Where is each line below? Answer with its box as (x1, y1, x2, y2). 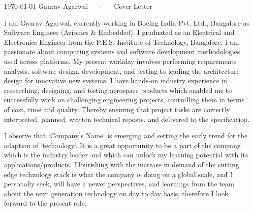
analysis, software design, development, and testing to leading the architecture (4, 65, 240, 76)
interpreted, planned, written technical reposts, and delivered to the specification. (4, 114, 250, 124)
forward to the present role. (4, 198, 87, 208)
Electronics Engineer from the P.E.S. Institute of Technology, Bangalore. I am (4, 36, 239, 47)
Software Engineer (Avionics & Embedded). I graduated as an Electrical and (4, 27, 235, 37)
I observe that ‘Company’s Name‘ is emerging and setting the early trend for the (4, 130, 248, 141)
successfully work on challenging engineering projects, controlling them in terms (4, 94, 245, 105)
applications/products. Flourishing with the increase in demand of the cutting (4, 159, 239, 169)
